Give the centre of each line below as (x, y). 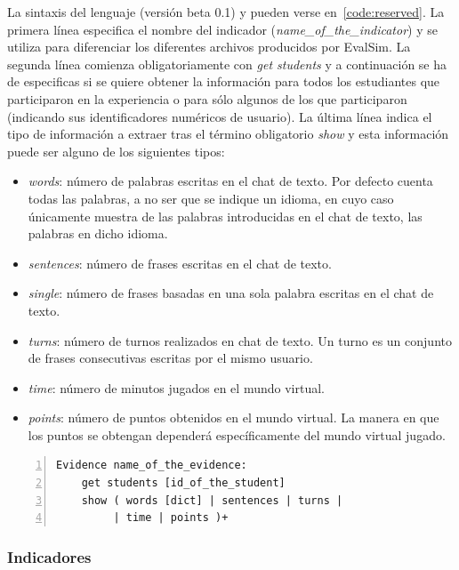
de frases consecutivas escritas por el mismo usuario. (170, 358)
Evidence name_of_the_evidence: (152, 466)
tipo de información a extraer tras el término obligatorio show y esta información (228, 134)
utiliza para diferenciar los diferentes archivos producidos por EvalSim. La (209, 47)
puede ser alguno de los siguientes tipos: (116, 151)
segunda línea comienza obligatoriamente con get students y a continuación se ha (227, 64)
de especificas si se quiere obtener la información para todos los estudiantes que (224, 81)
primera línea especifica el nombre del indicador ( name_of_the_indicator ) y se (222, 29)
